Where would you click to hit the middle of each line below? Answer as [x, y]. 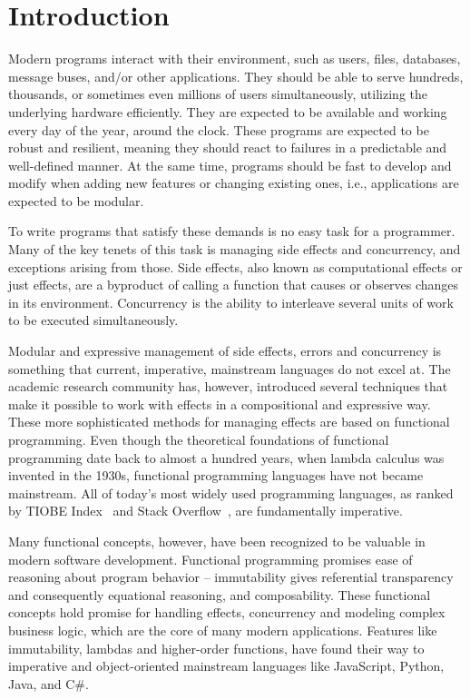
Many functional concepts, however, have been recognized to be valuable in [217, 541]
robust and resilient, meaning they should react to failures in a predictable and [228, 148]
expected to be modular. [76, 200]
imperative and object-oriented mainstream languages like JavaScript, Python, [226, 666]
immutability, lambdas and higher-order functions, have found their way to [216, 648]
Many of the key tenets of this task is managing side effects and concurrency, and [235, 249]
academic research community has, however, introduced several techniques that [228, 386]
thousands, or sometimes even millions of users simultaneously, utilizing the [218, 94]
